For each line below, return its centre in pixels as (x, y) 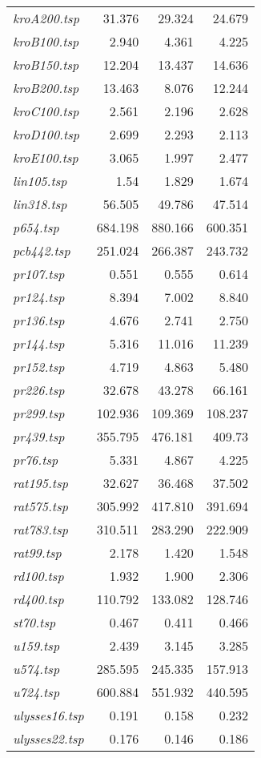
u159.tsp (36, 645)
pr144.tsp (39, 343)
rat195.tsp (40, 483)
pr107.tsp (39, 274)
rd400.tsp (38, 599)
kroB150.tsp (46, 65)
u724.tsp (36, 692)
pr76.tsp (36, 460)
